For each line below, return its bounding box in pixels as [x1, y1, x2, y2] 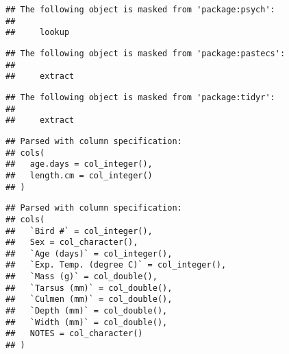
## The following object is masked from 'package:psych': [5, 5, 275, 14]
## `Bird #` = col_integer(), [5, 226, 153, 236]
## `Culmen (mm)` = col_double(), [5, 294, 173, 305]
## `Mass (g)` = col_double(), [5, 272, 158, 282]
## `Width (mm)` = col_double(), [5, 317, 168, 327]
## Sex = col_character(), [5, 237, 138, 248]
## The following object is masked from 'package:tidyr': [5, 92, 275, 102]
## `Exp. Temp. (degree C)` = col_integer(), [5, 260, 227, 270]
